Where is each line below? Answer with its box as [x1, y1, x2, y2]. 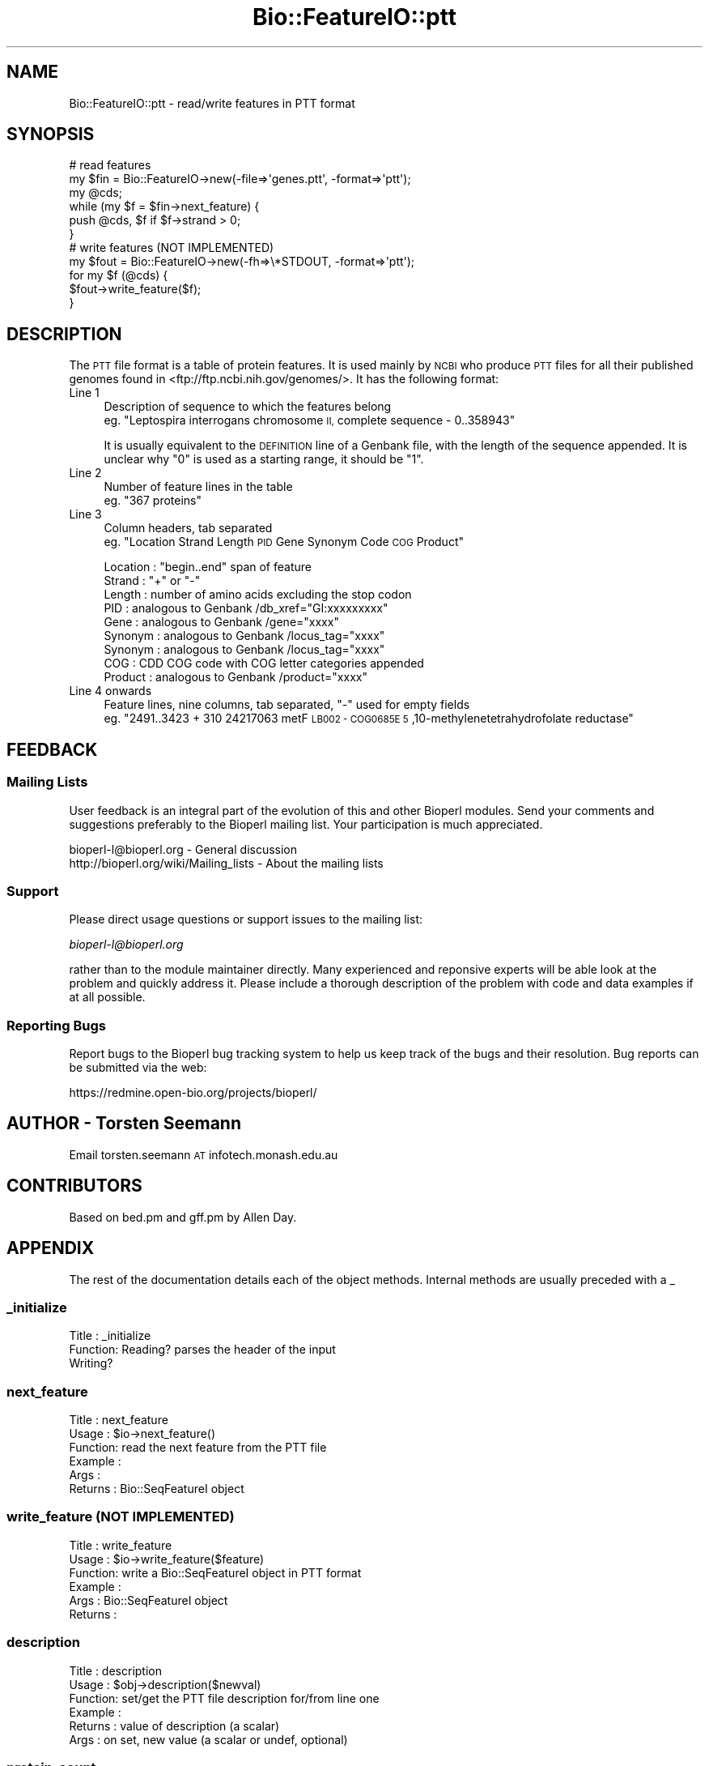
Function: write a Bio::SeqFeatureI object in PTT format [69, 1565, 362, 1580]
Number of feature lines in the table [104, 480, 293, 494]
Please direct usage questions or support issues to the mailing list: [69, 912, 422, 927]
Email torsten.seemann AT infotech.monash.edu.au [69, 1147, 338, 1162]
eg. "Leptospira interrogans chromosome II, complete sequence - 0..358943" [104, 413, 516, 428]
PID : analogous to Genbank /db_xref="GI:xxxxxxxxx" [104, 601, 388, 616]
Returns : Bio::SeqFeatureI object [69, 1482, 244, 1496]
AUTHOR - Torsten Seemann [6, 1113, 241, 1134]
